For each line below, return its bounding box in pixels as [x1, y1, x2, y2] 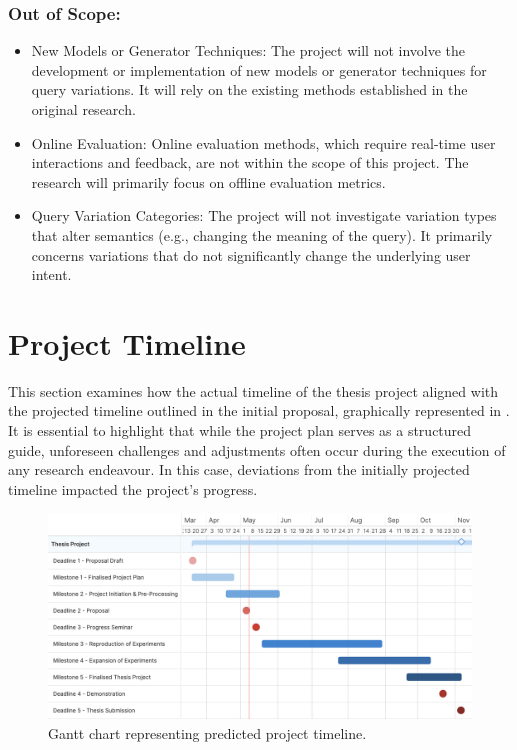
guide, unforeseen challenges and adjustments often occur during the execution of [8, 439, 506, 460]
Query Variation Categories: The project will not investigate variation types [31, 205, 497, 226]
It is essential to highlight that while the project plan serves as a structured [8, 420, 472, 441]
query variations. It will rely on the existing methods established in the [31, 79, 468, 100]
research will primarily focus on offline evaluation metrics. [31, 171, 386, 192]
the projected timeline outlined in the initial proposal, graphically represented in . [8, 400, 510, 421]
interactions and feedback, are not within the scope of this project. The [31, 152, 469, 173]
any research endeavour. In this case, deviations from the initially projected [8, 459, 470, 480]
